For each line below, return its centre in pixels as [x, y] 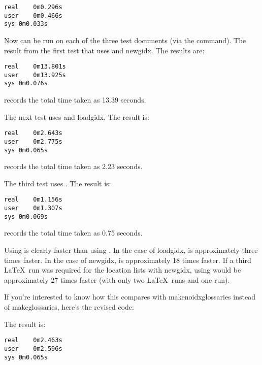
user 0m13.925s [35, 75]
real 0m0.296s [33, 7]
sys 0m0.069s [26, 217]
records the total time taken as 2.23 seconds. [73, 166]
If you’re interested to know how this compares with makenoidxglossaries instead [130, 297]
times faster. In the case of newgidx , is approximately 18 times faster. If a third [128, 260]
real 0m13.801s [35, 67]
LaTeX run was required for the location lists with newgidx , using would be [123, 270]
